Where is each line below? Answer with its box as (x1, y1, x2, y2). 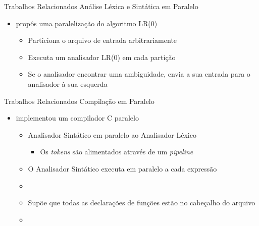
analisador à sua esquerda (28, 78, 108, 89)
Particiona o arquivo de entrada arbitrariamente (28, 35, 177, 45)
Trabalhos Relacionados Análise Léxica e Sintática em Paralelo (4, 1, 198, 11)
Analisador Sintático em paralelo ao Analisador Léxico (28, 129, 196, 140)
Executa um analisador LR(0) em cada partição (28, 51, 176, 62)
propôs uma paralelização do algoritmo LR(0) (16, 18, 158, 28)
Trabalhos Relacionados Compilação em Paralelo (4, 95, 154, 106)
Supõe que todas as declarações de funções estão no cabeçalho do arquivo (28, 197, 255, 208)
